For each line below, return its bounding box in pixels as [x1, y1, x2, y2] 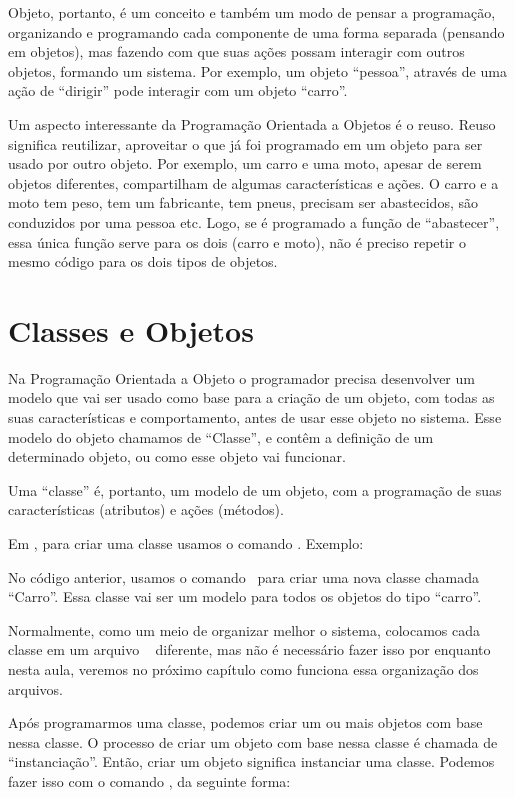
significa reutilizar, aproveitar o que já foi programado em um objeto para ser [8, 133, 483, 154]
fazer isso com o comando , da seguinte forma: [8, 770, 291, 791]
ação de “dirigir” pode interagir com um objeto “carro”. [8, 80, 348, 101]
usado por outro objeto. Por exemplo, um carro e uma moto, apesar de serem [8, 153, 482, 174]
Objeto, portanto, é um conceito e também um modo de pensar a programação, [8, 2, 496, 22]
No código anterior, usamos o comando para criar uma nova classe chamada [8, 566, 480, 587]
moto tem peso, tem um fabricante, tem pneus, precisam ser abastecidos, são [8, 192, 478, 213]
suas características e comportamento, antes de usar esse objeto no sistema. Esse [8, 407, 502, 428]
